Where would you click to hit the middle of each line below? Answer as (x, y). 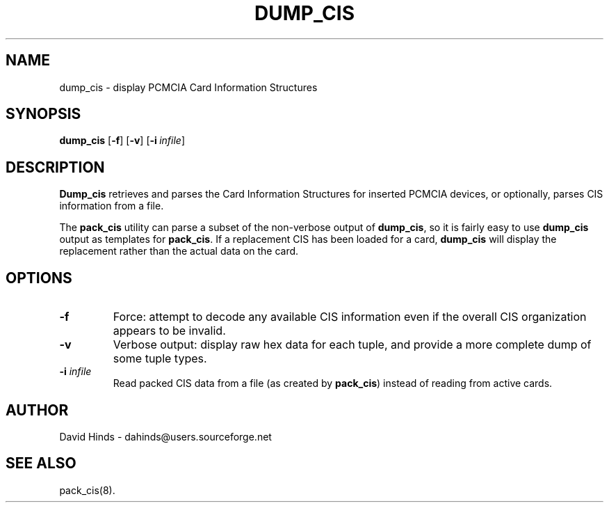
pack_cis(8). (87, 490)
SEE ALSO (41, 463)
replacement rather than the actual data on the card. (179, 251)
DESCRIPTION (55, 167)
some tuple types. (160, 359)
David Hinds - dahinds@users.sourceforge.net (165, 436)
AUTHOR (37, 410)
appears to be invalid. (169, 331)
